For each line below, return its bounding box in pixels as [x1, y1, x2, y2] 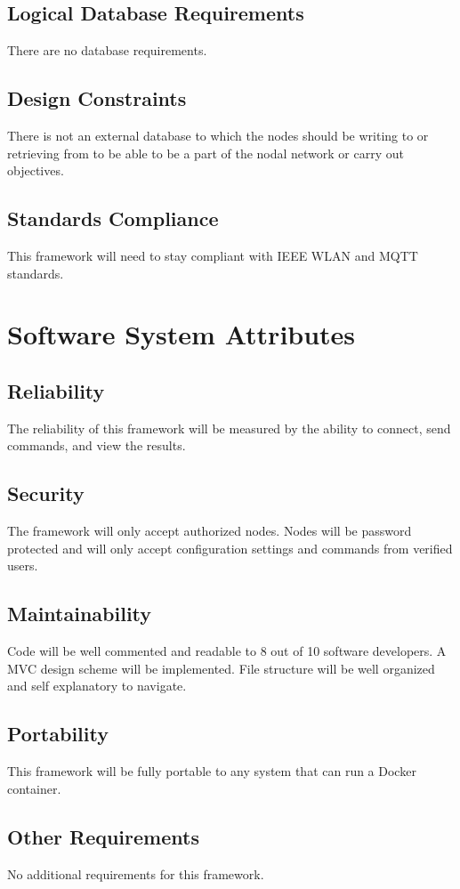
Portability [7, 720, 109, 748]
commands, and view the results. [7, 436, 186, 455]
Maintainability [7, 600, 152, 627]
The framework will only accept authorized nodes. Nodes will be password [7, 521, 412, 540]
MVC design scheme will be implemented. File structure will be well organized [7, 659, 435, 677]
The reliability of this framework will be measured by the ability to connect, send [7, 418, 451, 437]
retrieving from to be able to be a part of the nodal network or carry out [7, 143, 404, 162]
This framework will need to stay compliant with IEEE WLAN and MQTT [7, 246, 418, 264]
